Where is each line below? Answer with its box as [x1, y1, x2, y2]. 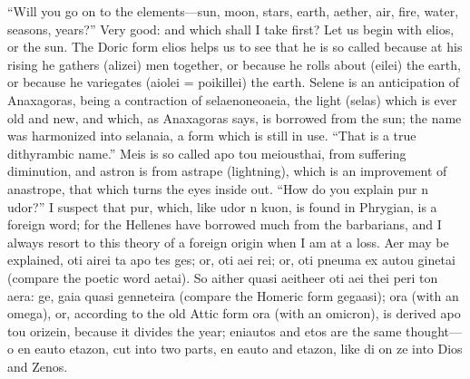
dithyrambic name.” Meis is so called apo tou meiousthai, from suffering [7, 143, 406, 162]
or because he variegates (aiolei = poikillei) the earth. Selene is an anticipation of [7, 73, 460, 92]
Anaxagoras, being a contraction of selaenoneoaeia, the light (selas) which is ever [7, 90, 457, 109]
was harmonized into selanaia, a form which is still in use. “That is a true [7, 126, 416, 145]
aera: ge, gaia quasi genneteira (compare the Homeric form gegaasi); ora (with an [7, 286, 459, 305]
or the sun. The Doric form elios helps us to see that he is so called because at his [7, 37, 463, 56]
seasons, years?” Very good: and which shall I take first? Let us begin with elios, [7, 19, 455, 38]
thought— [406, 321, 462, 340]
